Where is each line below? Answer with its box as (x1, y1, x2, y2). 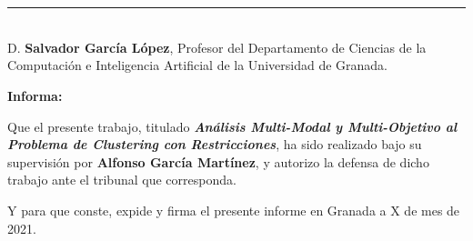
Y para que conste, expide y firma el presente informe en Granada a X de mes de (7, 200, 460, 219)
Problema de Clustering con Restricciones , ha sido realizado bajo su (7, 135, 422, 154)
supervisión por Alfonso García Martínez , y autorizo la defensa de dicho (7, 152, 429, 171)
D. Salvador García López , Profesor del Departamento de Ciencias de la (7, 37, 427, 56)
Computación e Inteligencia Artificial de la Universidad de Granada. (7, 55, 387, 75)
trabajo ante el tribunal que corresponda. (7, 170, 236, 189)
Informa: (7, 85, 63, 105)
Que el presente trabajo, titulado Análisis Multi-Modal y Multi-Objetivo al (7, 116, 458, 136)
